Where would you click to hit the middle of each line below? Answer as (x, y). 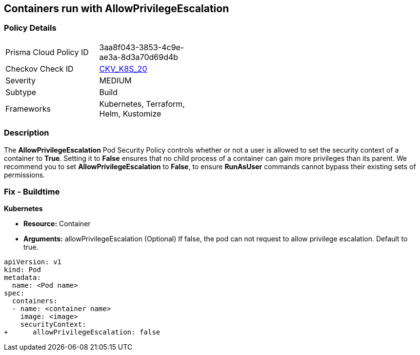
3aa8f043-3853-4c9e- (142, 47)
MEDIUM (115, 80)
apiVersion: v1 (33, 262)
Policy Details (30, 28)
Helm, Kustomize (130, 113)
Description (27, 133)
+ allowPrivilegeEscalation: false (82, 332)
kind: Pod (22, 270)
